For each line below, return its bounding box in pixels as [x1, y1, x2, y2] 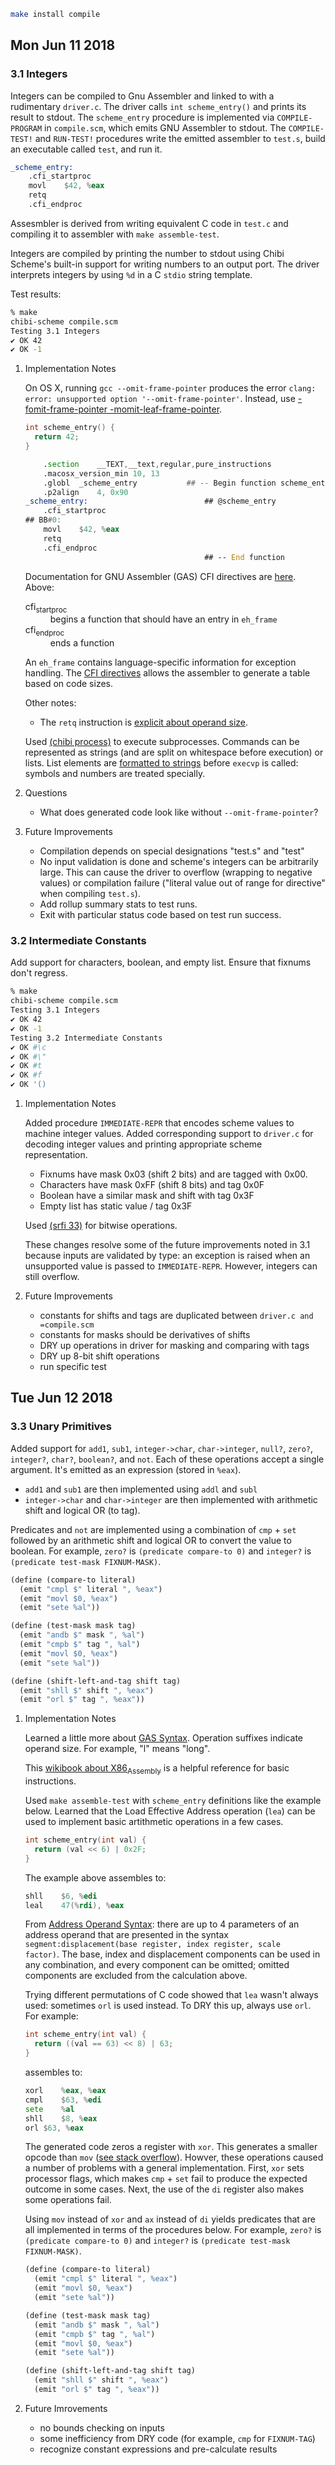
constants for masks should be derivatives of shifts [39, 1329, 251, 1341]
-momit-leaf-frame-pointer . [109, 403, 223, 415]
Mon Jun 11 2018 [10, 37, 116, 54]
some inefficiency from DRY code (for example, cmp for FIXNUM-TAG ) [39, 2432, 316, 2444]
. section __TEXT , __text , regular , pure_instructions [43, 459, 272, 469]
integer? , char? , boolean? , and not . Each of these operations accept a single [10, 1453, 325, 1465]
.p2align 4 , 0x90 [43, 487, 129, 497]
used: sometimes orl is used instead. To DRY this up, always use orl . [24, 2000, 312, 2012]
